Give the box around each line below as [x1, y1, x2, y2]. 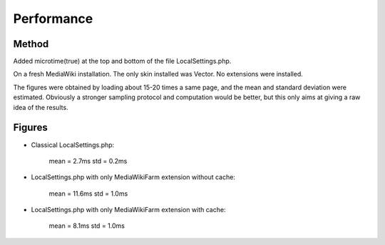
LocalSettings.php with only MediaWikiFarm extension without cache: [31, 173, 235, 181]
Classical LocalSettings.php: [31, 140, 115, 149]
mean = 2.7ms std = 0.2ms [48, 156, 128, 165]
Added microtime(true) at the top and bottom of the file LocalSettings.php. [13, 57, 232, 66]
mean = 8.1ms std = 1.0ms [48, 221, 125, 230]
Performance [13, 11, 93, 26]
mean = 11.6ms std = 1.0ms [48, 189, 128, 198]
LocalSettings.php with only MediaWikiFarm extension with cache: [31, 206, 226, 214]
